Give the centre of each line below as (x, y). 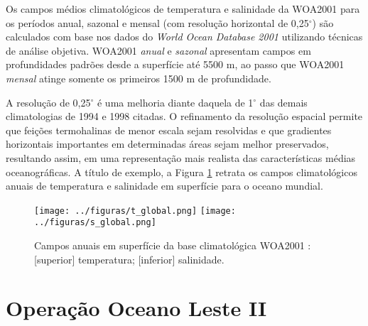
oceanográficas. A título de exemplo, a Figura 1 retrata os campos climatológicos (182, 172)
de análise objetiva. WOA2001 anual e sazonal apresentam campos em (158, 50)
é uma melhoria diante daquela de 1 (175, 102)
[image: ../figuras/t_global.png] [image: (135, 211)
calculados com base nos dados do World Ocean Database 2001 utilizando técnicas (184, 37)
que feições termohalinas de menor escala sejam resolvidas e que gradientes (169, 130)
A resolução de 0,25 (48, 102)
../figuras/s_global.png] (95, 223)
